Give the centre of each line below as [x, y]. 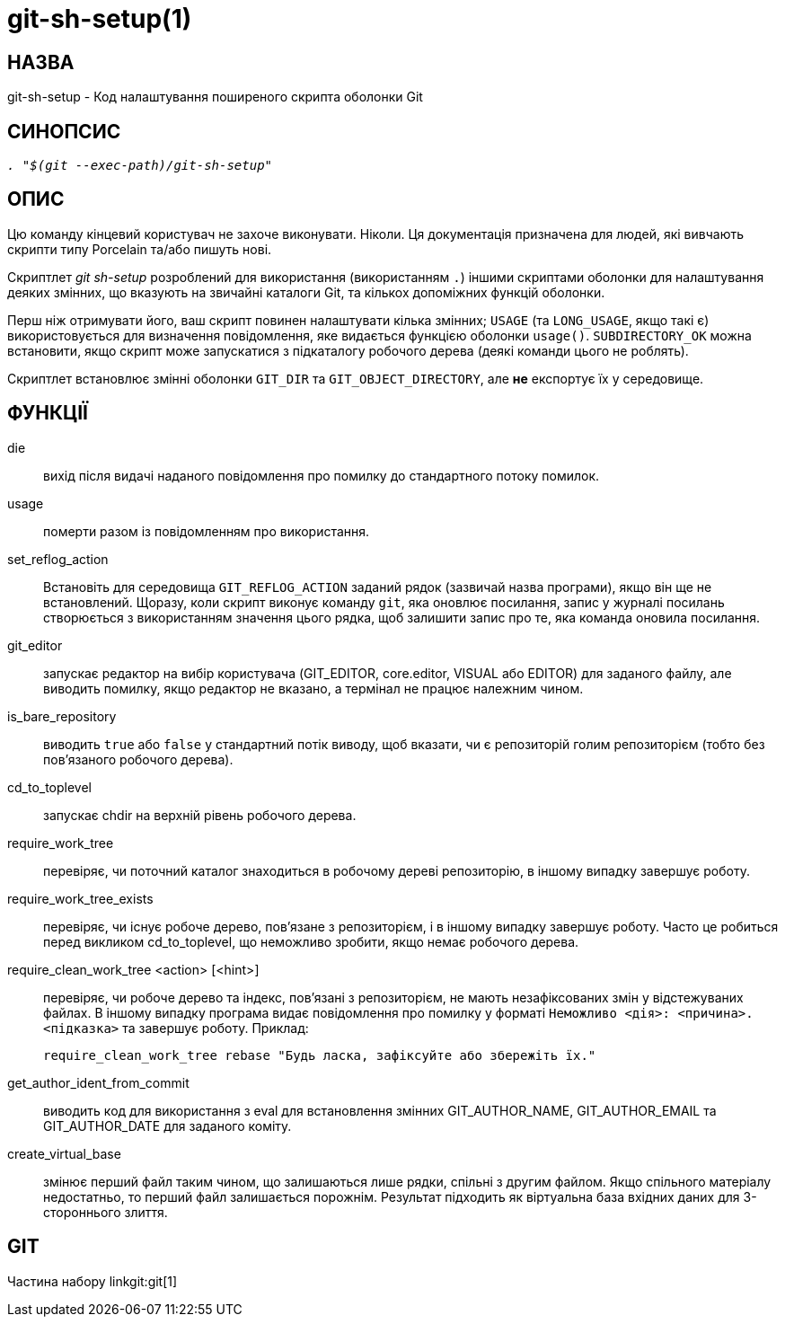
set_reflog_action [58, 559]
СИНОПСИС [64, 131]
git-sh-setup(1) [100, 19]
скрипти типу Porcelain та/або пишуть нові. [140, 249]
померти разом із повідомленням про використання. [207, 531]
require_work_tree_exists [80, 898]
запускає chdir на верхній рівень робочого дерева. [200, 815]
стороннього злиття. [106, 1212]
